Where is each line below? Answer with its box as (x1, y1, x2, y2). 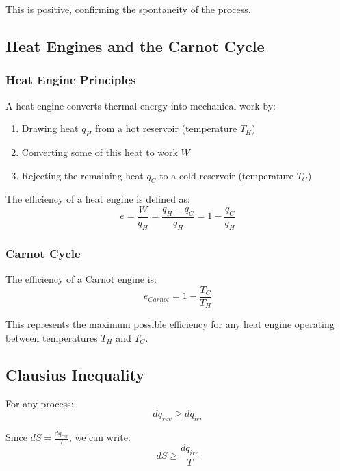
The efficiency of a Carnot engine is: (5, 272, 157, 286)
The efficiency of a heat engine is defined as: (5, 192, 191, 206)
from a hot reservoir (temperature (95, 121, 237, 136)
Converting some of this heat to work (21, 144, 178, 159)
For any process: (5, 396, 74, 410)
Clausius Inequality (5, 364, 144, 385)
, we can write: (68, 430, 131, 444)
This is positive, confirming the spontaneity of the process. (5, 2, 251, 16)
